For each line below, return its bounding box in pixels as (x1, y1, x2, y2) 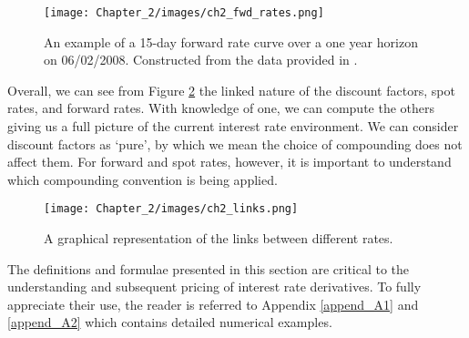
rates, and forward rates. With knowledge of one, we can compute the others (7, 98, 435, 118)
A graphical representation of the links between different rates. (44, 229, 393, 248)
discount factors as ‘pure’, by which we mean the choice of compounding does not (7, 134, 463, 153)
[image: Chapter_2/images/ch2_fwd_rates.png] (44, 6, 324, 19)
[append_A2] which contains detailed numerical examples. (7, 312, 332, 332)
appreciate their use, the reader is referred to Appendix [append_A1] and (7, 294, 419, 313)
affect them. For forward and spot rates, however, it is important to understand (7, 152, 452, 171)
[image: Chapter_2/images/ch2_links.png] (44, 202, 299, 216)
